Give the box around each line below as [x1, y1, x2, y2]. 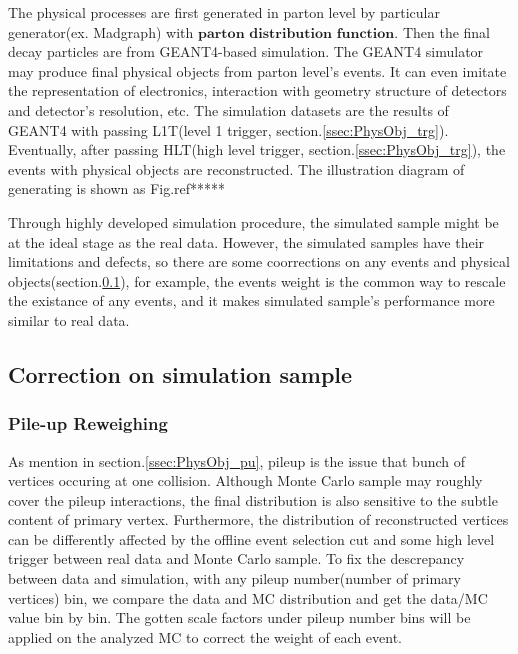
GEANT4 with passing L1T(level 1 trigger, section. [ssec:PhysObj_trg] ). [8, 119, 449, 140]
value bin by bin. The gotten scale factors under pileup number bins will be [8, 607, 471, 628]
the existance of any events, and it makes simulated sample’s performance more [8, 290, 495, 311]
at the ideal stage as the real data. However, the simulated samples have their [8, 231, 485, 252]
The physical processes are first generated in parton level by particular [8, 2, 440, 22]
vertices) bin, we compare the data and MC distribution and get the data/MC [8, 587, 488, 608]
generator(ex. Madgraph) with [8, 21, 194, 42]
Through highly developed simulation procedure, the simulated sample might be [8, 211, 499, 232]
